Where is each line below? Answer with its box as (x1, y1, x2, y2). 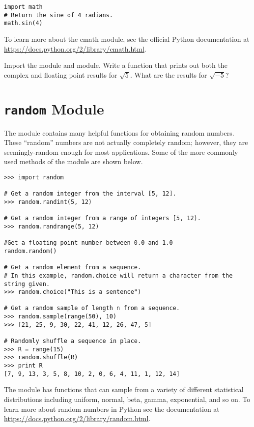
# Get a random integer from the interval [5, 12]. (4, 190, 176, 198)
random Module (4, 98, 104, 118)
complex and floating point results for (4, 69, 117, 80)
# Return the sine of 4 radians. (4, 11, 113, 19)
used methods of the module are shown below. (4, 156, 143, 167)
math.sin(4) (4, 20, 43, 27)
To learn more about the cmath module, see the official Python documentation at (4, 33, 250, 44)
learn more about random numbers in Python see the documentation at (4, 403, 220, 414)
